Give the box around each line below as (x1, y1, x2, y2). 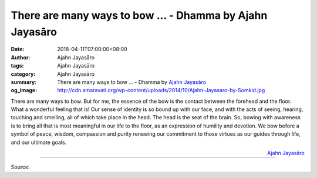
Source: (11, 163, 30, 170)
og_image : (11, 87, 38, 94)
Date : (11, 46, 25, 53)
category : (11, 70, 36, 78)
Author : (11, 53, 31, 61)
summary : (11, 78, 37, 85)
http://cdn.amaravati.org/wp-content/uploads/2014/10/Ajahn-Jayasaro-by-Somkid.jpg (57, 87, 265, 94)
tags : (11, 62, 24, 69)
